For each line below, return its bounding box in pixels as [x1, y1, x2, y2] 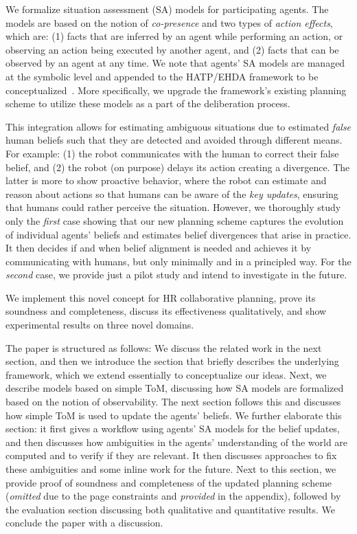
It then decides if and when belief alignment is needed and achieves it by [5, 241, 312, 255]
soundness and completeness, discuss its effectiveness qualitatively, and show [5, 304, 327, 318]
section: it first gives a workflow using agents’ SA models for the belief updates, [5, 421, 340, 436]
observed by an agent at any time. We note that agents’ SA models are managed [5, 56, 345, 70]
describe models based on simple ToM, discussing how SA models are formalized [5, 381, 344, 395]
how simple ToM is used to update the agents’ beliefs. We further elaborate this [5, 408, 342, 422]
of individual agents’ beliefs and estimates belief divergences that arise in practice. [5, 227, 352, 241]
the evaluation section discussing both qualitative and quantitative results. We [5, 502, 336, 516]
